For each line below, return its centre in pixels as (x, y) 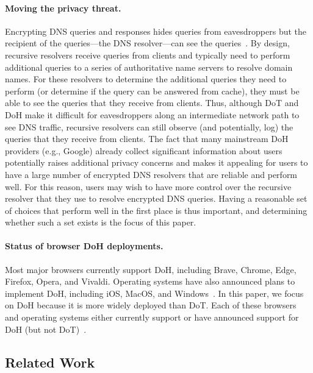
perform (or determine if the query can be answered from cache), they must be (152, 91)
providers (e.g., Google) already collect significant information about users (144, 150)
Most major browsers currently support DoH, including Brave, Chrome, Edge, (151, 269)
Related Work (50, 362)
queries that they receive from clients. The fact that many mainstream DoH (147, 139)
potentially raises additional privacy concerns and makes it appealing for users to (156, 162)
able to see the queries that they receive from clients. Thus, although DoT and (152, 103)
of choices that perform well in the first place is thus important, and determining (156, 210)
